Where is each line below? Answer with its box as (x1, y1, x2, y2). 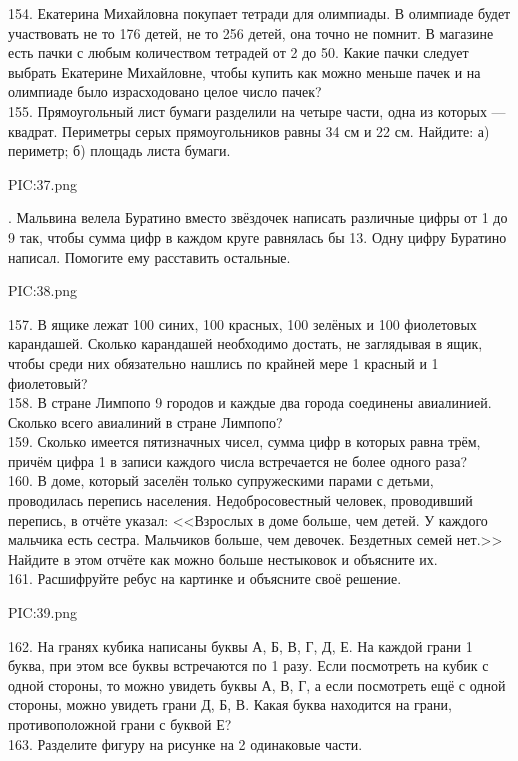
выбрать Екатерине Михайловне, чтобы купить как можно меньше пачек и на (8, 61, 481, 82)
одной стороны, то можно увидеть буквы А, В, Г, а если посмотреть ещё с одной (8, 674, 506, 695)
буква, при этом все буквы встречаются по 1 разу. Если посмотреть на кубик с (8, 655, 489, 676)
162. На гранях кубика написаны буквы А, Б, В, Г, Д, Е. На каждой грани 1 (8, 635, 473, 656)
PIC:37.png (8, 173, 78, 194)
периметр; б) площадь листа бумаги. (8, 140, 231, 161)
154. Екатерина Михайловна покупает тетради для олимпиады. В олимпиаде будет (8, 3, 511, 23)
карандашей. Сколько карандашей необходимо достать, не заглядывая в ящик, (8, 333, 483, 354)
